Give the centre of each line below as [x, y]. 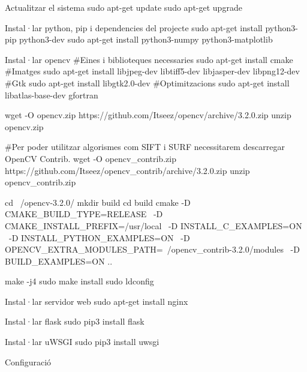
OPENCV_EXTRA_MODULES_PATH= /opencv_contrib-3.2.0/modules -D [152, 249]
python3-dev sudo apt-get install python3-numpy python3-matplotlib [146, 39]
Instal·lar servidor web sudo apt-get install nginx [97, 301]
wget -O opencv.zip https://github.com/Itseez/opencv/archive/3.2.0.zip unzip [148, 115]
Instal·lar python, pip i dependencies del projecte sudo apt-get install [134, 27]
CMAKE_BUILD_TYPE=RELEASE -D [84, 214]
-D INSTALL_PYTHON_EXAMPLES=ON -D [99, 237]
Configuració [28, 361]
